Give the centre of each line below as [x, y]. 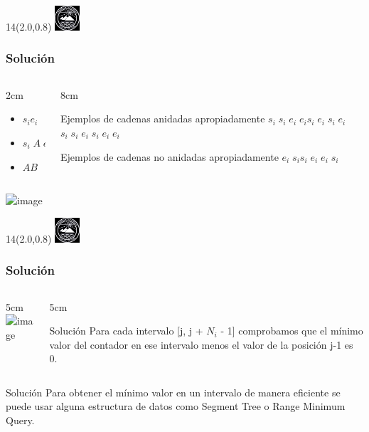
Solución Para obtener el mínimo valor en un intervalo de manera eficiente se [173, 392]
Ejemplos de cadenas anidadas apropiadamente [162, 118]
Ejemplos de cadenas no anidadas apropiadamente [169, 156]
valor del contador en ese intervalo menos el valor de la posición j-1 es [201, 344]
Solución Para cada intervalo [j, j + [126, 331]
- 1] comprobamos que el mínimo [292, 331]
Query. [20, 420]
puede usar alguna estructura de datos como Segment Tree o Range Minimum [176, 406]
